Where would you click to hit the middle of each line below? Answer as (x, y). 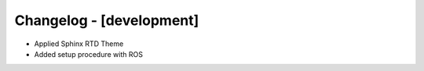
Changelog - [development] (107, 20)
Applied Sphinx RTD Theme (79, 44)
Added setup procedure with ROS (88, 54)
